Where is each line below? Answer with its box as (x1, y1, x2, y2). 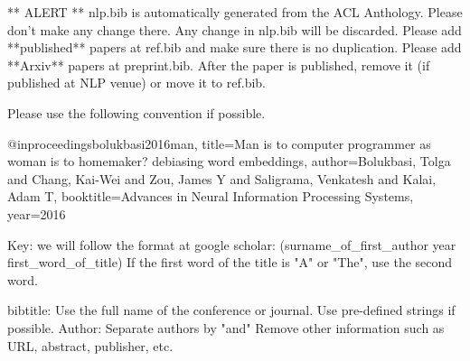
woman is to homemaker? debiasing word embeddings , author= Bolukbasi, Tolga (7, 152, 451, 171)
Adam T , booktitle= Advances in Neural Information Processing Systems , (7, 187, 414, 206)
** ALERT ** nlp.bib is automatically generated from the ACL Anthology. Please (7, 3, 463, 21)
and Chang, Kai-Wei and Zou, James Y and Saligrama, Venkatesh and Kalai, (7, 169, 437, 188)
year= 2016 (7, 204, 66, 223)
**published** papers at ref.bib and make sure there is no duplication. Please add (7, 38, 462, 57)
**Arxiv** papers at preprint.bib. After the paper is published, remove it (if (7, 55, 430, 74)
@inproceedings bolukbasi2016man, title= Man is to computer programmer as (7, 134, 431, 153)
